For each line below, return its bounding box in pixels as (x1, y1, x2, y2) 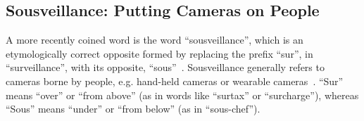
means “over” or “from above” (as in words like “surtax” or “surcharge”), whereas (6, 87, 359, 102)
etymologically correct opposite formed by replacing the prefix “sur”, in (6, 46, 313, 60)
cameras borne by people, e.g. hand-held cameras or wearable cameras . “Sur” (6, 73, 344, 88)
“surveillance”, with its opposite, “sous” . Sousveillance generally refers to (6, 60, 325, 75)
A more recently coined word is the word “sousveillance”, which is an (6, 32, 303, 47)
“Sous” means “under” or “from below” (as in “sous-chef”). (6, 101, 261, 116)
